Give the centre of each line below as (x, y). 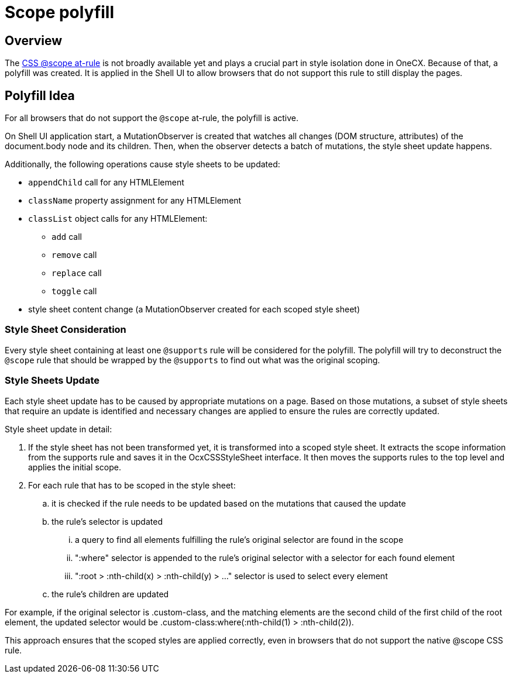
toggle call (74, 291)
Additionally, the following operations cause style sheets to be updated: (142, 164)
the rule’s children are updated (110, 594)
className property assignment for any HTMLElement (135, 201)
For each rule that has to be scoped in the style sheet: (132, 485)
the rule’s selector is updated (107, 521)
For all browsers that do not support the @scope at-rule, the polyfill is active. (152, 118)
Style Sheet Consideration (66, 330)
